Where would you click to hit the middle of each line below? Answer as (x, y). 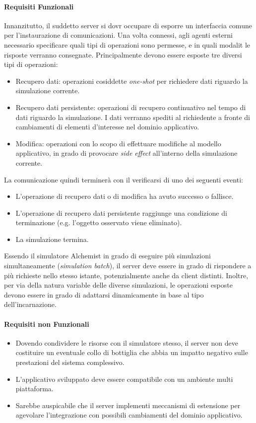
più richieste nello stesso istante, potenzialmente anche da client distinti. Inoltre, (126, 275)
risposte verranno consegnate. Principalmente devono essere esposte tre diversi (123, 54)
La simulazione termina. (52, 239)
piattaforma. (34, 389)
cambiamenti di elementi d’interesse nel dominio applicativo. (107, 127)
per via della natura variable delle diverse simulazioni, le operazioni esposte (118, 285)
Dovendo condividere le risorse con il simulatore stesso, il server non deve (127, 342)
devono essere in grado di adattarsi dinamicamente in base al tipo (104, 294)
